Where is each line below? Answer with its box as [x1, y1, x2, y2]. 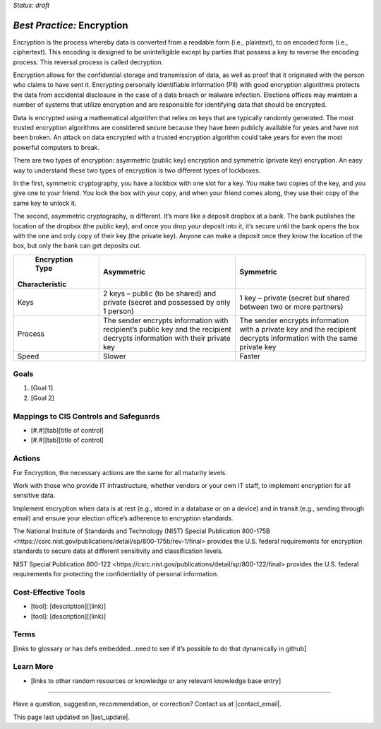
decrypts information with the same [239, 333, 358, 343]
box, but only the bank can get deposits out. [13, 241, 141, 250]
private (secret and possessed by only [103, 297, 231, 307]
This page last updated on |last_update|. [13, 713, 131, 721]
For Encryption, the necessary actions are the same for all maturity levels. [13, 468, 227, 477]
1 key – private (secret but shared [239, 293, 350, 303]
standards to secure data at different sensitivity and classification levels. [13, 547, 224, 555]
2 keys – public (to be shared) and [103, 288, 217, 298]
